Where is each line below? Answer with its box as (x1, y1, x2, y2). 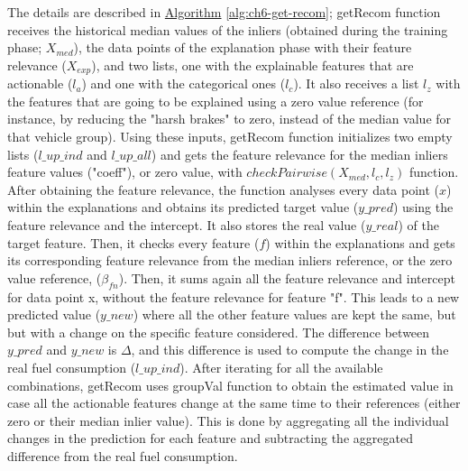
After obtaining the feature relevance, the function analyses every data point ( (7, 180, 440, 199)
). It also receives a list (293, 74, 419, 93)
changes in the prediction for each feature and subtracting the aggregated (7, 429, 413, 448)
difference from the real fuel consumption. (7, 446, 238, 465)
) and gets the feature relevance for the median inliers (151, 144, 448, 163)
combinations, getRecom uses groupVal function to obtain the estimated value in (7, 375, 454, 394)
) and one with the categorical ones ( (81, 74, 286, 93)
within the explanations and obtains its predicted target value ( (7, 198, 359, 217)
